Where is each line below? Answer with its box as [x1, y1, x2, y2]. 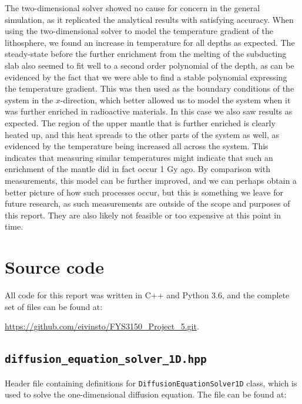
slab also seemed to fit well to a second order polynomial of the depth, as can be [5, 59, 294, 71]
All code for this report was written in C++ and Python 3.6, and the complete [5, 289, 290, 301]
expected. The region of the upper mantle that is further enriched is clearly [5, 116, 276, 129]
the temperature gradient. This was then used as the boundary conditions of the [5, 82, 294, 95]
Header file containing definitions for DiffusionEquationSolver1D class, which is [5, 376, 297, 389]
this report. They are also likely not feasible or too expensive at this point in [5, 208, 281, 221]
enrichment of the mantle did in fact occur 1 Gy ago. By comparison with [5, 163, 270, 175]
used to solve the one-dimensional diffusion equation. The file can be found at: [5, 388, 287, 400]
